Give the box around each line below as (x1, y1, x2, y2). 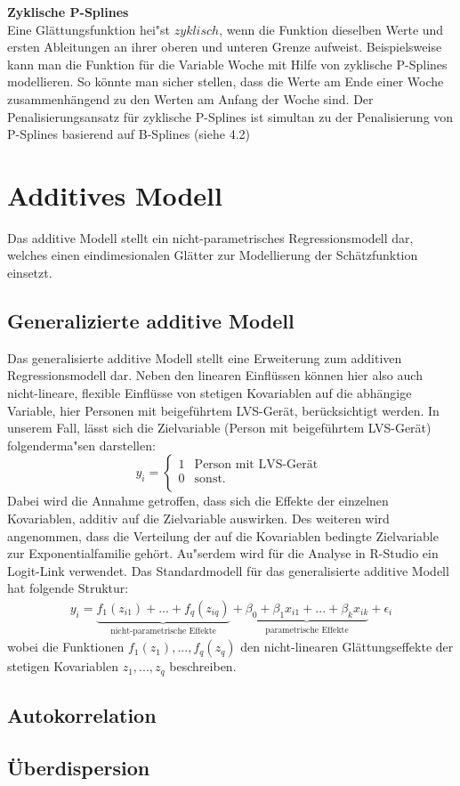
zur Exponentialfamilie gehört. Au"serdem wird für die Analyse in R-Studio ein (7, 544, 439, 563)
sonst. (194, 472, 226, 485)
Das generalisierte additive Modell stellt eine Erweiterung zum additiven (7, 348, 402, 367)
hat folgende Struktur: (7, 579, 129, 597)
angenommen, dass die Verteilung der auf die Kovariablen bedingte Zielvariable (7, 526, 439, 545)
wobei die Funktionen (7, 637, 125, 656)
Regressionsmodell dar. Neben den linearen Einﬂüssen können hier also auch (7, 366, 423, 385)
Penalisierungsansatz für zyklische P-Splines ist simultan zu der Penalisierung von (7, 107, 454, 126)
